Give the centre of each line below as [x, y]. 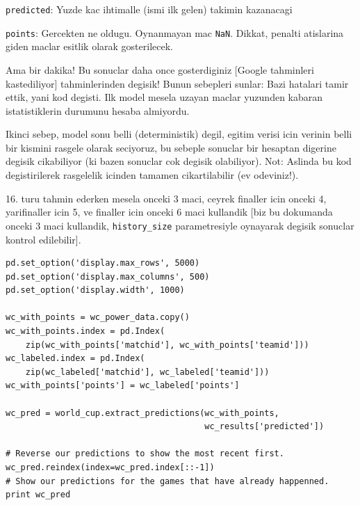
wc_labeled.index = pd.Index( [75, 359]
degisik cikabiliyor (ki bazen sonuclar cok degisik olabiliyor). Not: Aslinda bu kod [179, 161]
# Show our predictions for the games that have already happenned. [167, 481]
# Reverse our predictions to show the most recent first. [145, 454]
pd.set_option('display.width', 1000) [95, 290]
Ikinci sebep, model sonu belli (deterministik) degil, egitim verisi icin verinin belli [179, 134]
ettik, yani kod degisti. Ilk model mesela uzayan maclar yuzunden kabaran [164, 97]
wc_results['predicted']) [264, 427]
